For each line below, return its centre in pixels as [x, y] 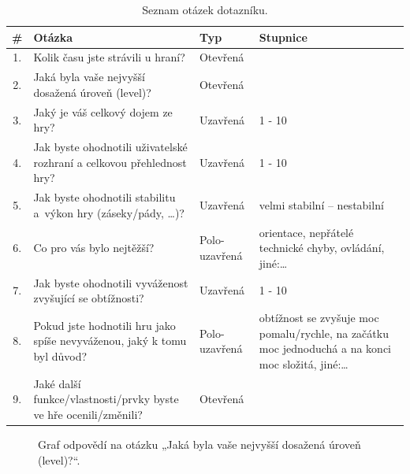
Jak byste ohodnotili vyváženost [111, 282]
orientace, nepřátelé [306, 232]
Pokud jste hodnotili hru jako [104, 325]
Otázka [53, 37]
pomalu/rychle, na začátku [324, 333]
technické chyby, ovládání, [322, 248]
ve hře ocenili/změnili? [88, 414]
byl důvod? [60, 356]
